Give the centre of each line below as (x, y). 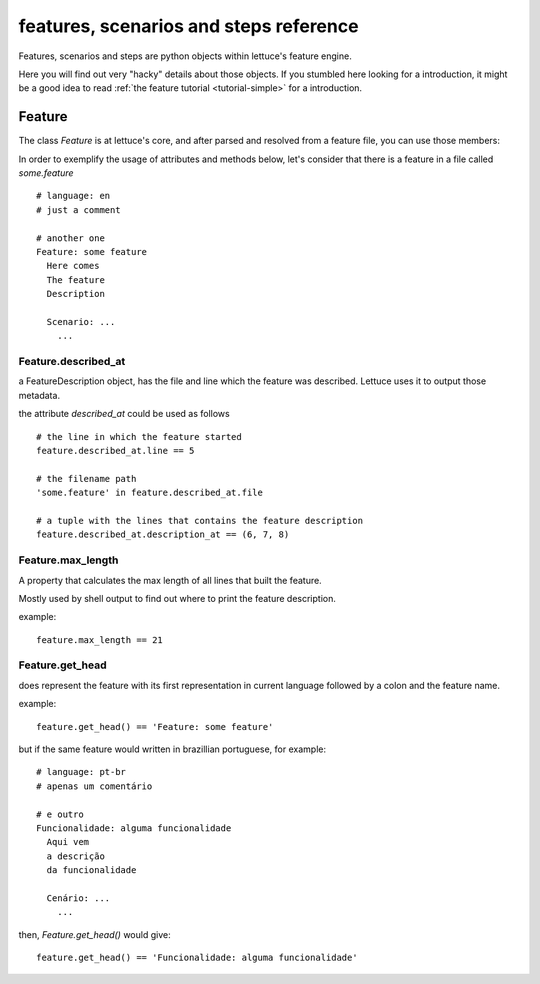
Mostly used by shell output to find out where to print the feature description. (177, 598)
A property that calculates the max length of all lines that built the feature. (170, 580)
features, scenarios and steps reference (188, 26)
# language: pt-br (81, 772)
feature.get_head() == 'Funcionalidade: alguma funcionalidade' (197, 958)
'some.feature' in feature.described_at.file (150, 493)
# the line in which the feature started (139, 436)
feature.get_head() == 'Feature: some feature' (155, 726)
